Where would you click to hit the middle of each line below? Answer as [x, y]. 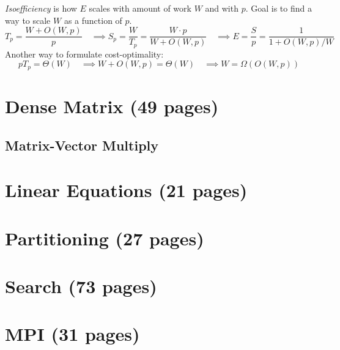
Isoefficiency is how [41, 8]
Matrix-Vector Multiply [82, 145]
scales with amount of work [140, 8]
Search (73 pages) [81, 286]
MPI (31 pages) [72, 334]
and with [222, 8]
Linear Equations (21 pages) [126, 190]
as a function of [93, 20]
